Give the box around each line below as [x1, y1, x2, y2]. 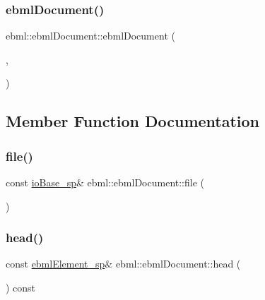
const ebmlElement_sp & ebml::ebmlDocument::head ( [6, 256, 241, 271]
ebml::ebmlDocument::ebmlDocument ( [6, 28, 175, 43]
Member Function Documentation [6, 110, 260, 132]
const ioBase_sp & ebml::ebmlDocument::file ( [6, 175, 205, 189]
